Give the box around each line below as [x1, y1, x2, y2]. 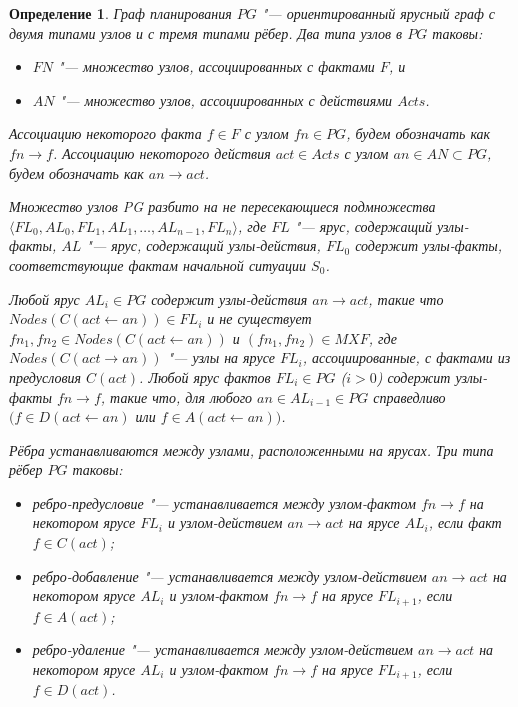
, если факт [428, 512, 502, 533]
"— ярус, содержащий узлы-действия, [86, 235, 321, 256]
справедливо [373, 386, 446, 407]
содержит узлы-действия [151, 288, 308, 309]
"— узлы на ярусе [167, 347, 275, 368]
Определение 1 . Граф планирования [9, 3, 232, 23]
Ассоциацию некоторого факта [9, 123, 202, 144]
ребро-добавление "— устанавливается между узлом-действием [32, 565, 427, 586]
